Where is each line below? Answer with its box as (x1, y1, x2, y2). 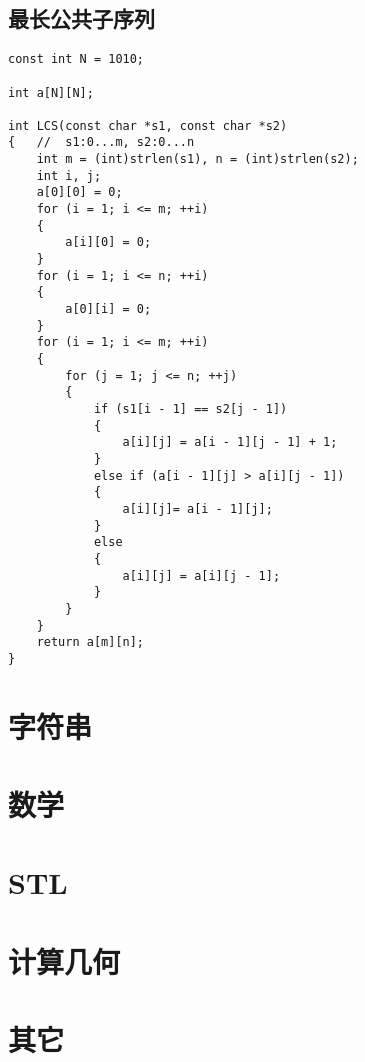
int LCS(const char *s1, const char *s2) (8, 118, 288, 133)
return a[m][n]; (36, 635, 145, 650)
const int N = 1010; (8, 52, 145, 67)
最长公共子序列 (8, 3, 155, 34)
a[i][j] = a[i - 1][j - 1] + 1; (122, 435, 338, 450)
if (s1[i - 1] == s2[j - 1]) (93, 401, 288, 416)
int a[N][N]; (8, 85, 94, 100)
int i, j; (36, 168, 102, 183)
